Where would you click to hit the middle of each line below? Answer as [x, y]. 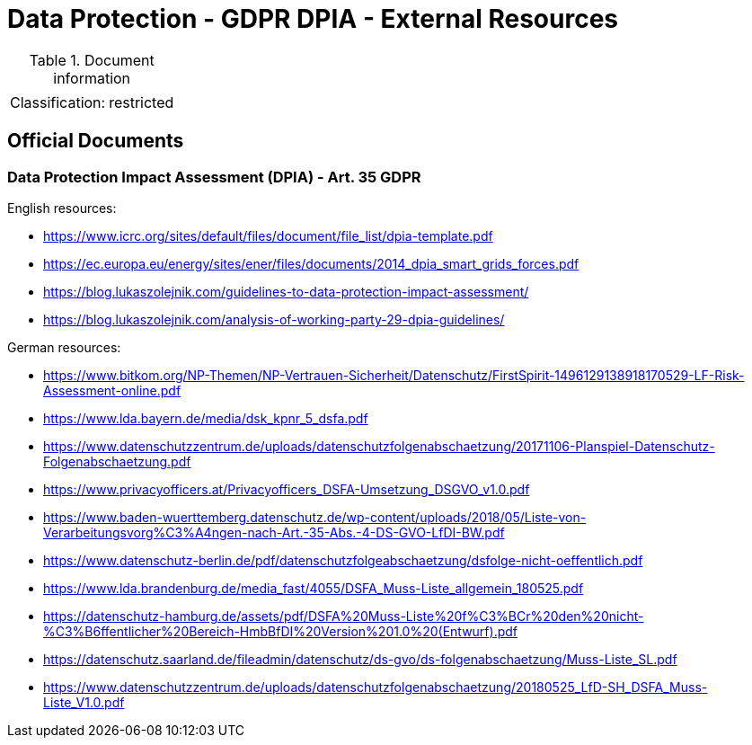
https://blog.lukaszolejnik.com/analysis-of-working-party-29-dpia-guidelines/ [274, 319]
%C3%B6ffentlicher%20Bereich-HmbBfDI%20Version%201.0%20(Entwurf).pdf [281, 631]
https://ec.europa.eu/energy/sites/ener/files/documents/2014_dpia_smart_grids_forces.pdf [311, 263]
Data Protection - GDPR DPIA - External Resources [313, 19]
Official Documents [96, 141]
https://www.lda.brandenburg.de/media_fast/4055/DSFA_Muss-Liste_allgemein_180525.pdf [314, 588]
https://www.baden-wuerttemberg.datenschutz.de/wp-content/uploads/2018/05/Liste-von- [315, 517]
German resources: [64, 347]
